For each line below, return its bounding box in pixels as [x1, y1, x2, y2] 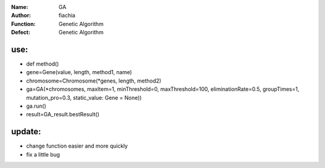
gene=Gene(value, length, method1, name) [26, 69, 132, 76]
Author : [11, 12, 31, 19]
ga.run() [26, 102, 46, 110]
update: [11, 126, 42, 137]
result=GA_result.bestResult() [26, 111, 99, 118]
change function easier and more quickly [26, 142, 128, 150]
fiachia [58, 12, 75, 19]
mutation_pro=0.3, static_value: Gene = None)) [26, 94, 142, 101]
